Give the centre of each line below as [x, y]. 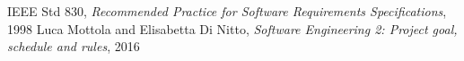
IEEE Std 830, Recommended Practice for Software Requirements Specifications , [227, 11]
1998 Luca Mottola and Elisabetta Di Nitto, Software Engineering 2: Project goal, [232, 28]
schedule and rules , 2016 [74, 46]
